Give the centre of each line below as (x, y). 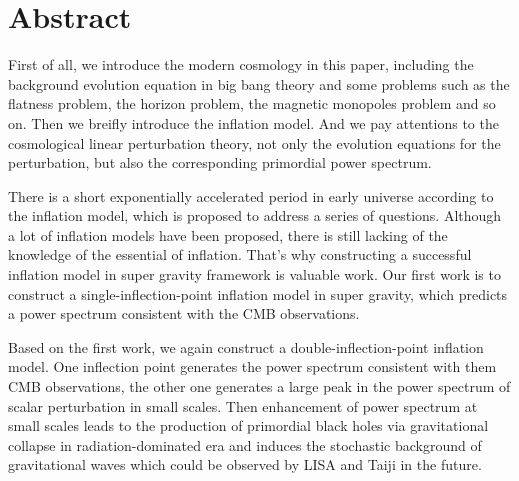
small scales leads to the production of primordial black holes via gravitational (248, 425)
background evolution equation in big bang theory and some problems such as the (259, 83)
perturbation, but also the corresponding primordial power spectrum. (220, 162)
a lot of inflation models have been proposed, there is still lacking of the (228, 234)
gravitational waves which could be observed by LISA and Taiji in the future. (245, 464)
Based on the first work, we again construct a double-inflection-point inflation (246, 346)
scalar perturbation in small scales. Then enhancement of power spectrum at (243, 405)
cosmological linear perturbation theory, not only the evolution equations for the (254, 142)
